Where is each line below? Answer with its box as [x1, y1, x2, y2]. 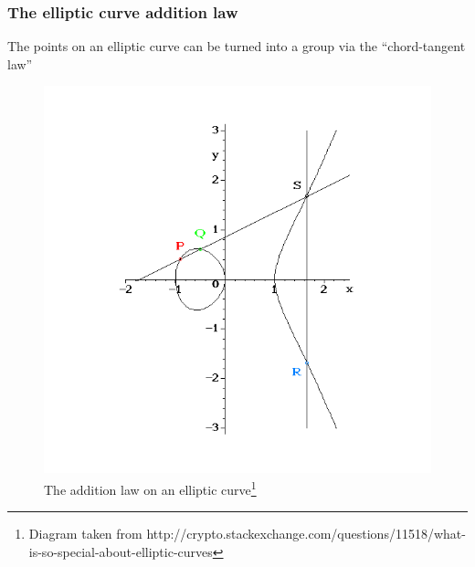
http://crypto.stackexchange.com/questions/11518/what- [146, 524, 466, 543]
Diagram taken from [28, 524, 142, 543]
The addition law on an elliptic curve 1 [44, 478, 257, 499]
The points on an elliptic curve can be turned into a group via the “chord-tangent [7, 37, 466, 56]
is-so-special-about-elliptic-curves [28, 541, 213, 561]
